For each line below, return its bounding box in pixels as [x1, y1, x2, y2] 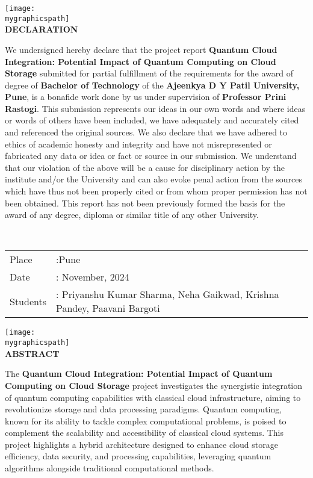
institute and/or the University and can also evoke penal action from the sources [5, 173, 303, 185]
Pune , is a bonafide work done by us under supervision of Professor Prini [5, 90, 287, 103]
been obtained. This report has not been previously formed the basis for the [5, 196, 285, 209]
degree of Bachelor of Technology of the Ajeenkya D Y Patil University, [5, 78, 300, 91]
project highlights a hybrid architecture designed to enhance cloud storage [5, 438, 278, 450]
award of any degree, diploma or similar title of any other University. [5, 208, 259, 221]
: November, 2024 [56, 270, 129, 284]
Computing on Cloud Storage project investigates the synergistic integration [5, 379, 303, 391]
